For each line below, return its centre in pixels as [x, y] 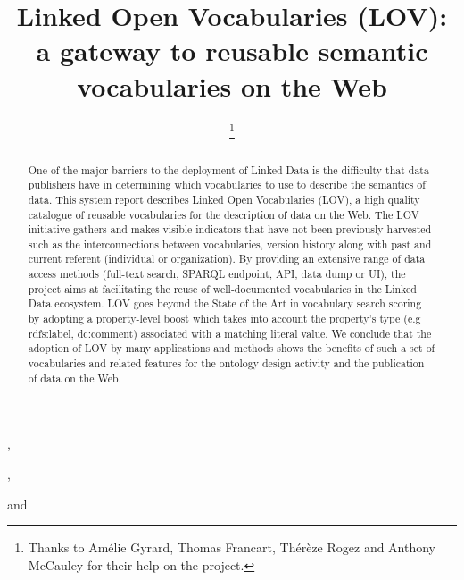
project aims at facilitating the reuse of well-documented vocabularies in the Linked [222, 288]
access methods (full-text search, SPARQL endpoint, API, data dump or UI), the [217, 274]
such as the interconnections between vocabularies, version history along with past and [230, 244]
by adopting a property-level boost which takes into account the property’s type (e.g [224, 319]
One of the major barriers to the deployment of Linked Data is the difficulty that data [228, 169]
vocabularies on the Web [232, 85]
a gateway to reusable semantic [232, 50]
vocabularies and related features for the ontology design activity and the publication [226, 363]
